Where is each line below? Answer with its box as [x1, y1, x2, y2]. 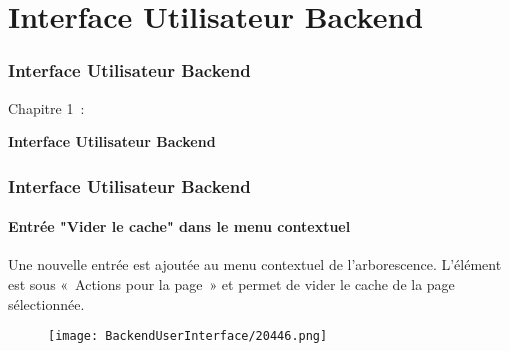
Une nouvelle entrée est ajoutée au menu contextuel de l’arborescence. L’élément [8, 254, 502, 275]
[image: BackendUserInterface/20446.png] [48, 329, 328, 344]
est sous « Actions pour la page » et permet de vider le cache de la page [8, 274, 455, 295]
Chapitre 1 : [8, 97, 85, 118]
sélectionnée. [8, 293, 85, 314]
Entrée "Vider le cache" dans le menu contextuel [8, 216, 351, 237]
